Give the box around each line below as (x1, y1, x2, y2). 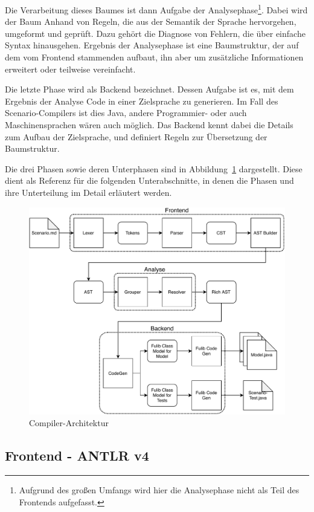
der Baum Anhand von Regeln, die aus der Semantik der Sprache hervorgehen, (5, 15, 296, 28)
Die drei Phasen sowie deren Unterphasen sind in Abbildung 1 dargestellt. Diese (5, 162, 303, 175)
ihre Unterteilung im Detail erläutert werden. (5, 186, 172, 198)
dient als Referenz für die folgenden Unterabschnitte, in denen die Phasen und (5, 174, 294, 187)
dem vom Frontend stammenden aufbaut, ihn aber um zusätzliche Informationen (5, 51, 304, 63)
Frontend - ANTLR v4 (5, 446, 149, 465)
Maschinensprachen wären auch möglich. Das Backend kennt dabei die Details (5, 118, 293, 131)
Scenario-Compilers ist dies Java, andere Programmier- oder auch (5, 106, 247, 119)
